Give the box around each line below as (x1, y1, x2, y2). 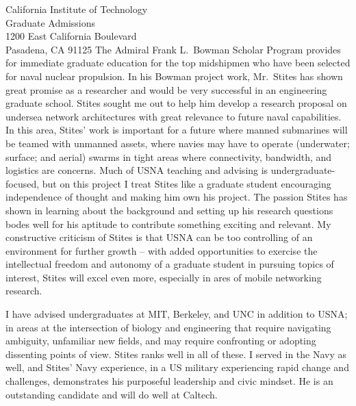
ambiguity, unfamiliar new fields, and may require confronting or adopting (5, 333, 316, 348)
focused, (5, 176, 40, 190)
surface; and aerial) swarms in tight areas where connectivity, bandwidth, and (5, 149, 332, 164)
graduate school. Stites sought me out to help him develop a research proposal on (5, 96, 347, 110)
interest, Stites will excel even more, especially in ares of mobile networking (5, 270, 322, 284)
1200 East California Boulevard (5, 29, 137, 43)
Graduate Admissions (5, 15, 96, 29)
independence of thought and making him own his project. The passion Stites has (5, 190, 348, 204)
